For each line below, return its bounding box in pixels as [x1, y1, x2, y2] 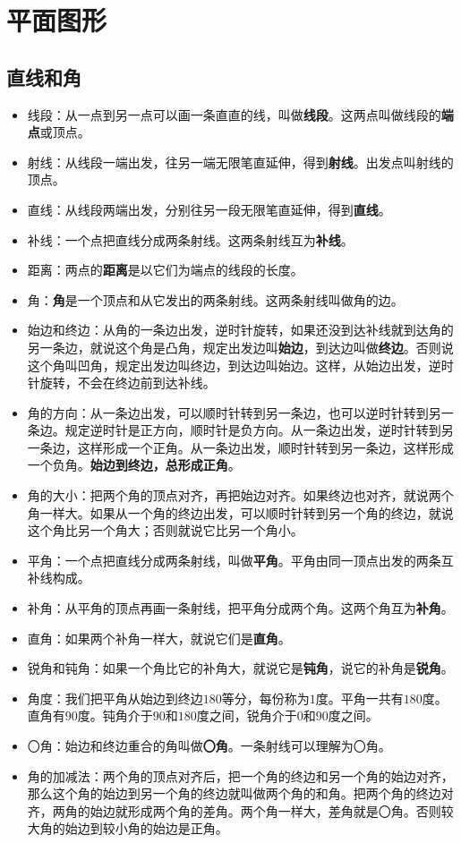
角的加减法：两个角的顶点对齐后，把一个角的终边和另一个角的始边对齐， [27, 766, 454, 785]
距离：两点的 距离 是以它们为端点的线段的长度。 [27, 260, 303, 279]
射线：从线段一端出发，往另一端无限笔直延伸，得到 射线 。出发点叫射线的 [27, 152, 454, 171]
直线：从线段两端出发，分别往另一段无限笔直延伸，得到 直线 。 [27, 200, 391, 218]
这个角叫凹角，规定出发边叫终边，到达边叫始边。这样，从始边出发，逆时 [27, 355, 454, 374]
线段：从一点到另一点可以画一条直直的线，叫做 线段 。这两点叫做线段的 [27, 105, 441, 123]
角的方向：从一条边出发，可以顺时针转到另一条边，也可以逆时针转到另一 [27, 403, 454, 421]
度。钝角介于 [77, 706, 153, 725]
